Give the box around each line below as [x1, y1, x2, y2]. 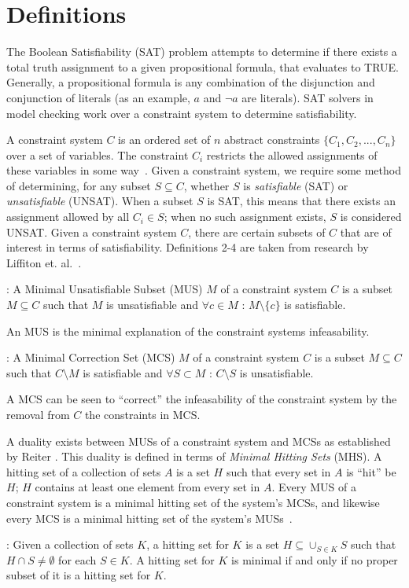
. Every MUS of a [271, 479, 356, 495]
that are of [340, 223, 392, 240]
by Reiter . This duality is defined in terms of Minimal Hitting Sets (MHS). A [6, 448, 382, 465]
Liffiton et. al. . [6, 254, 82, 270]
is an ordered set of [118, 131, 211, 148]
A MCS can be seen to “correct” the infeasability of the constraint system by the [6, 391, 397, 407]
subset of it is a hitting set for [6, 567, 151, 583]
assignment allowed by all [6, 208, 130, 225]
